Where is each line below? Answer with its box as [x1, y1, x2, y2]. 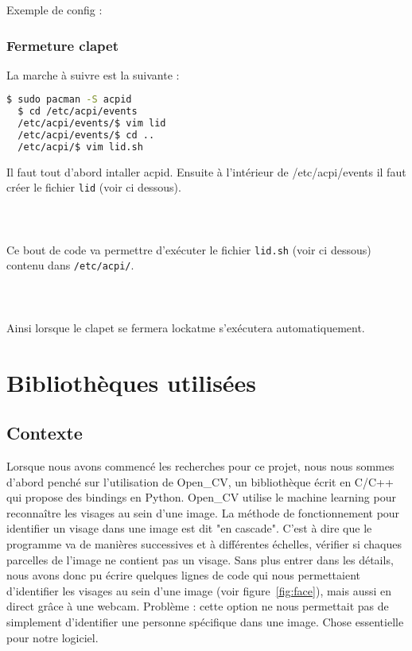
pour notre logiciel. [6, 629, 99, 645]
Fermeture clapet [6, 35, 119, 55]
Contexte [6, 420, 83, 445]
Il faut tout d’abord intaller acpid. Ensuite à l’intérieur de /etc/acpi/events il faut [6, 163, 406, 180]
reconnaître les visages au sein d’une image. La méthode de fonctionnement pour [6, 504, 400, 521]
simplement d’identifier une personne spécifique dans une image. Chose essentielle [6, 614, 404, 630]
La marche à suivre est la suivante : [6, 66, 180, 83]
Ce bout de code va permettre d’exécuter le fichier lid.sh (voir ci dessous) [6, 241, 371, 258]
